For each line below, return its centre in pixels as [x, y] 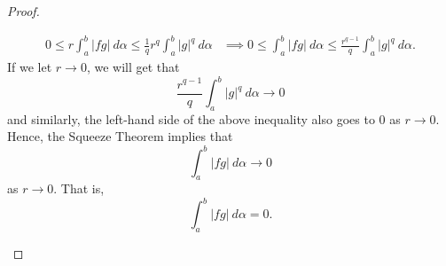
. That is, [79, 188]
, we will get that [133, 66]
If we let [30, 66]
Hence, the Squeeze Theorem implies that [120, 136]
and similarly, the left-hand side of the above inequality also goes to [191, 118]
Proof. [23, 11]
